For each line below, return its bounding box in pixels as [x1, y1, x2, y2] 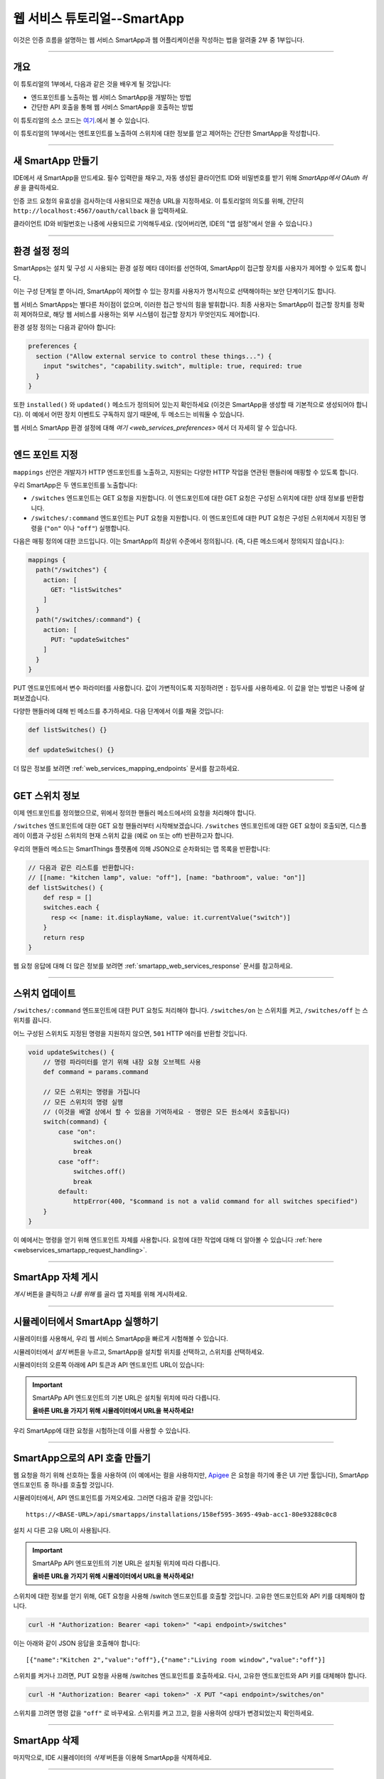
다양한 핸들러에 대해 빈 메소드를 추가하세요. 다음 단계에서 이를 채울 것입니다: [13, 707, 224, 715]
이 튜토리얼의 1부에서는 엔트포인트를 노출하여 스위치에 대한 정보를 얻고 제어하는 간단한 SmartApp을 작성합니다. [13, 129, 320, 138]
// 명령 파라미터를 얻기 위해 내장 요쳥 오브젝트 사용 [43, 1057, 202, 1066]
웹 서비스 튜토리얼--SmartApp [13, 11, 185, 26]
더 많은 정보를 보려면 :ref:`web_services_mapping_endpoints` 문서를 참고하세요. [13, 764, 240, 772]
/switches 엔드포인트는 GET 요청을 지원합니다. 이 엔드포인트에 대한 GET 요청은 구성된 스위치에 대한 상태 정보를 [31, 494, 346, 502]
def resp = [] [43, 893, 92, 902]
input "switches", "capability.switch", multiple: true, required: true [43, 362, 302, 370]
